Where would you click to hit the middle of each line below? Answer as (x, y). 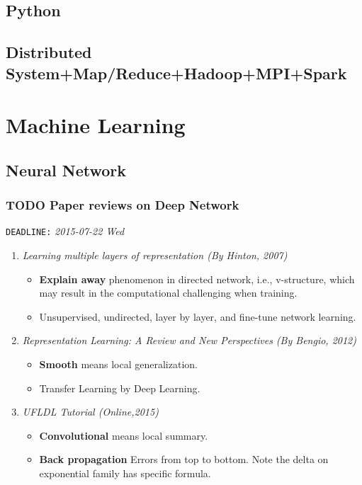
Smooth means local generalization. (118, 364)
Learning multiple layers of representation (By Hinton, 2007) (155, 255)
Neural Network (66, 170)
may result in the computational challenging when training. (168, 293)
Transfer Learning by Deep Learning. (120, 388)
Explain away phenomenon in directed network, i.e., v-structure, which (197, 279)
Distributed (49, 52)
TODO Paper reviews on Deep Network (123, 205)
